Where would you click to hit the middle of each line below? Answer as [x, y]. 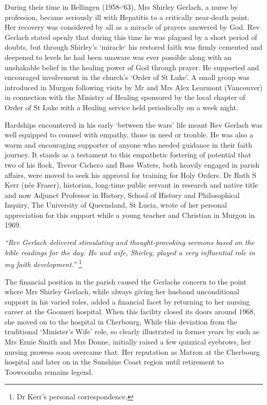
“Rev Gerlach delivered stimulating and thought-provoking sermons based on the [129, 242]
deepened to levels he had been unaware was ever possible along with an [118, 57]
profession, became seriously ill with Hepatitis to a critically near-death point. [127, 17]
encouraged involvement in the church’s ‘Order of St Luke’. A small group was [127, 77]
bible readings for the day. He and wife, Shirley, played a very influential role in [130, 252]
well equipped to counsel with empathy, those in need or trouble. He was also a [129, 135]
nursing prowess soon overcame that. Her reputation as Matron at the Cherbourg [132, 351]
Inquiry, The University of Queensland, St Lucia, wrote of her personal [116, 205]
